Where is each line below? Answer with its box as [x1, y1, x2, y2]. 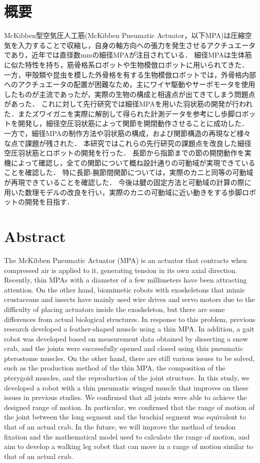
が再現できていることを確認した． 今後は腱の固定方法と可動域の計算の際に [4, 177, 251, 187]
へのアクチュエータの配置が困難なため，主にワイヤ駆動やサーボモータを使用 [4, 79, 255, 89]
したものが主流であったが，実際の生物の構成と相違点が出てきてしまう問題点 [4, 88, 255, 99]
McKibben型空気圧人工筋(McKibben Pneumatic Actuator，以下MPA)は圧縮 [4, 30, 245, 40]
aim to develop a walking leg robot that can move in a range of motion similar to [4, 441, 253, 451]
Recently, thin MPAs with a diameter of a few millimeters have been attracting [4, 274, 247, 285]
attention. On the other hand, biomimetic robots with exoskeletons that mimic [4, 284, 245, 294]
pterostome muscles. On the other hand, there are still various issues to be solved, [4, 352, 255, 363]
